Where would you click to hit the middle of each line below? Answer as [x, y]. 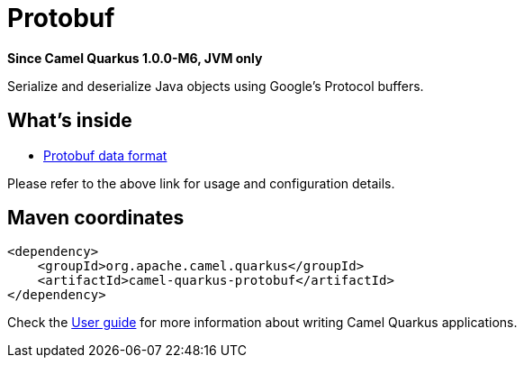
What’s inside [70, 121]
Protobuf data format [105, 155]
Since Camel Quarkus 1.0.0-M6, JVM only [135, 58]
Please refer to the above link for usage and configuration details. [201, 183]
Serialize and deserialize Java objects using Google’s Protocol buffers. [216, 86]
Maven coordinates [96, 218]
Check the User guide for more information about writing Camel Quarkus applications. [262, 323]
